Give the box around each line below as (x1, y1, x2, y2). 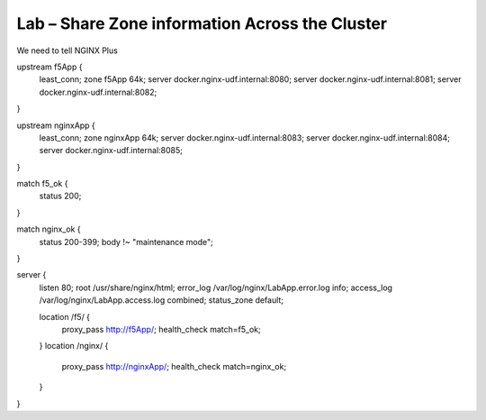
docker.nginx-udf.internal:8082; (39, 87, 157, 97)
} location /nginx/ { (39, 341, 109, 352)
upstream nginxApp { (16, 120, 96, 131)
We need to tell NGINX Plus (16, 45, 119, 56)
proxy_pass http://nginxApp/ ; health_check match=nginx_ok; (61, 361, 287, 371)
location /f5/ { (39, 311, 90, 322)
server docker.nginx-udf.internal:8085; (39, 145, 184, 156)
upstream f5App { (16, 61, 83, 72)
